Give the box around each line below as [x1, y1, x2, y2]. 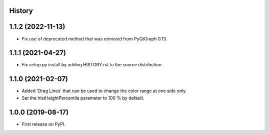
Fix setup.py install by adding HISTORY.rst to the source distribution [21, 62, 162, 68]
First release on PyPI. [21, 121, 66, 127]
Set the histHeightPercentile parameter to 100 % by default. [21, 95, 144, 101]
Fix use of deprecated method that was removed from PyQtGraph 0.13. [21, 35, 167, 42]
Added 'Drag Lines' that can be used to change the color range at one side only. [21, 88, 187, 94]
